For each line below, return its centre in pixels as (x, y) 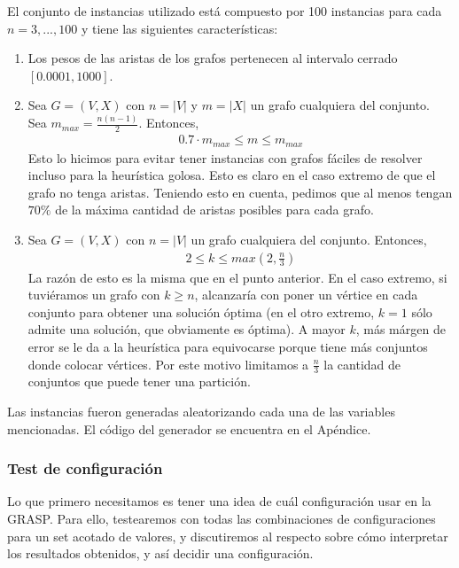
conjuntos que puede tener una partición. (139, 381)
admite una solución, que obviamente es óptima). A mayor (187, 329)
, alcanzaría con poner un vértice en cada (306, 295)
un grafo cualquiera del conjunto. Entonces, (309, 239)
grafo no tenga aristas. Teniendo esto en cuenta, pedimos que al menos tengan (240, 192)
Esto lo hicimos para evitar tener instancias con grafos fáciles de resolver (225, 157)
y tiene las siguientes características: (179, 28)
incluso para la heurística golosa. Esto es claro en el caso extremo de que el (232, 175)
